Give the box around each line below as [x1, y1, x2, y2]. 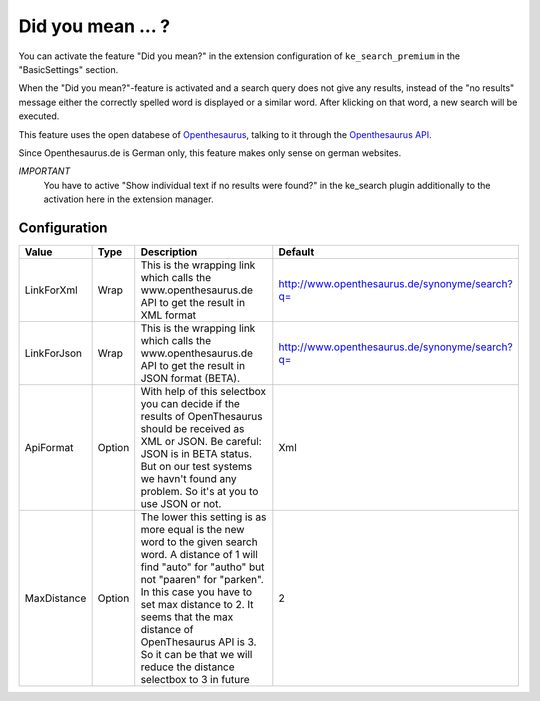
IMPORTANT [18, 165, 71, 177]
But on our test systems [140, 459, 253, 473]
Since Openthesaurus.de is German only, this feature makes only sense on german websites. [18, 146, 402, 159]
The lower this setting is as [140, 510, 267, 524]
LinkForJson [24, 346, 83, 360]
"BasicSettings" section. [18, 63, 119, 75]
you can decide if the [140, 396, 240, 410]
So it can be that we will [140, 647, 253, 661]
